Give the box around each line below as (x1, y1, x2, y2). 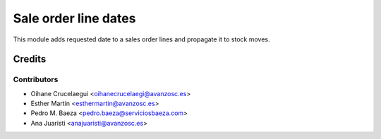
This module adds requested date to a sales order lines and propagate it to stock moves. (13, 35, 270, 44)
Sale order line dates (13, 11, 136, 26)
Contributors (13, 74, 59, 84)
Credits (13, 53, 47, 65)
